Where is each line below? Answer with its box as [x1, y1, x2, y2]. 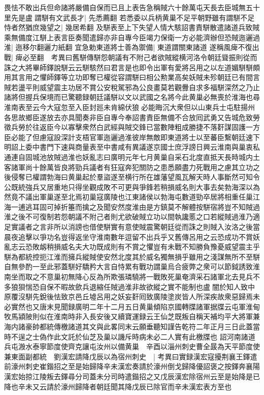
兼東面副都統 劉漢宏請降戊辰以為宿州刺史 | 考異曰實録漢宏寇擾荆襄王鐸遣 [4, 351, 257, 361]
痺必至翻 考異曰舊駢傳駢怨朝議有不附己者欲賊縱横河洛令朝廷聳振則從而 [15, 51, 257, 62]
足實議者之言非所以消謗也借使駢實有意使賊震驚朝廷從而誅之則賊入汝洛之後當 [4, 221, 260, 232]
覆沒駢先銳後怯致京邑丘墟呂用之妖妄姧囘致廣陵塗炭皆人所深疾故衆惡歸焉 [11, 291, 253, 302]
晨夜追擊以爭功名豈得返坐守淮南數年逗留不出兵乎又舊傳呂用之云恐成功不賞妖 [4, 231, 260, 242]
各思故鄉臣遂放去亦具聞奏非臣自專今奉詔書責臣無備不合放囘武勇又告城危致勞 [4, 111, 260, 122]
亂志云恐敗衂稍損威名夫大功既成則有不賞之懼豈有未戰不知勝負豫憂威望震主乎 [4, 241, 260, 252]
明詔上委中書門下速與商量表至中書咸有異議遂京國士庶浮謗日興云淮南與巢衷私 [4, 142, 260, 152]
